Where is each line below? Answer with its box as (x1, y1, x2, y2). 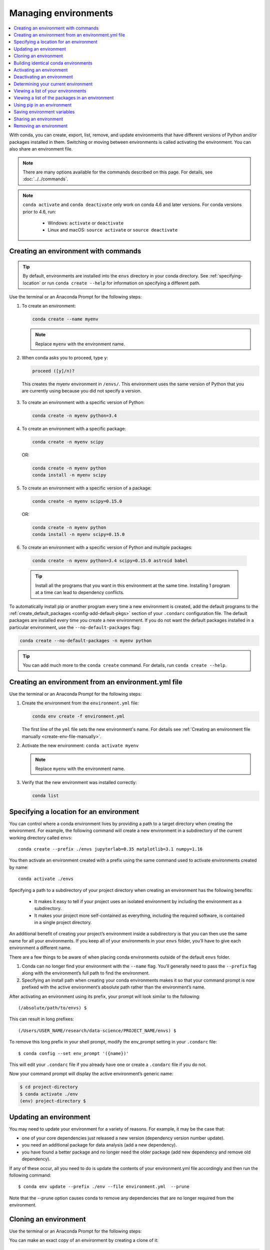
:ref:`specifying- (209, 273, 243, 279)
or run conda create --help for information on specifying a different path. (41, 280, 200, 286)
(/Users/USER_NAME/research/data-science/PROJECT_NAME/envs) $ (18, 1027, 176, 1033)
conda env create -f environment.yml (32, 713, 125, 719)
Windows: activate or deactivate (47, 220, 124, 226)
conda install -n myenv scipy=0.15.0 (32, 531, 125, 537)
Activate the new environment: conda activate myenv (21, 742, 139, 748)
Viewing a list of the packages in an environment (13, 95, 114, 101)
